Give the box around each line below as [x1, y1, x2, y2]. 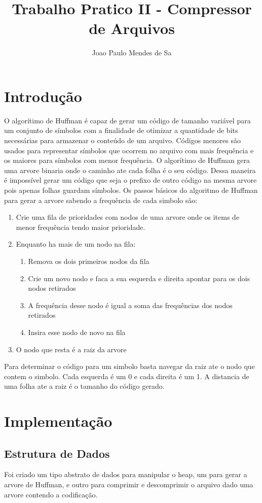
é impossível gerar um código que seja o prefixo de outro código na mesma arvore [4, 175, 257, 185]
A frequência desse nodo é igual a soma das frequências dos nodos [28, 299, 233, 310]
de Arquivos [89, 18, 175, 39]
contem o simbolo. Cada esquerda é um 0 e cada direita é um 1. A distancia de [4, 371, 249, 381]
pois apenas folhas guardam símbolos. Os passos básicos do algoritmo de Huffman [4, 185, 258, 195]
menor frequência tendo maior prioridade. [16, 221, 145, 232]
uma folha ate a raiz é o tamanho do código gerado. [4, 381, 165, 391]
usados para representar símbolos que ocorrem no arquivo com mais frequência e [4, 145, 254, 155]
